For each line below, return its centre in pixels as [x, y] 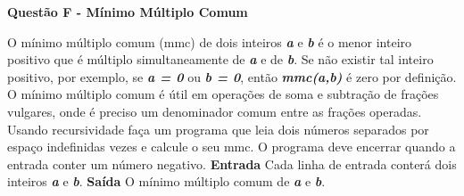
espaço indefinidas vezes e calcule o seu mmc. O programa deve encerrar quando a [232, 147]
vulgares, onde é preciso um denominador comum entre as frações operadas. [215, 111]
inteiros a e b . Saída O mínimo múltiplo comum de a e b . [166, 181]
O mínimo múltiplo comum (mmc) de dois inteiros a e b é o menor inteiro [210, 41]
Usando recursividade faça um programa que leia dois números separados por [218, 129]
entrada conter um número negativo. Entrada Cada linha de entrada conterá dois [232, 163]
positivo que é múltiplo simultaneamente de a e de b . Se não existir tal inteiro [220, 59]
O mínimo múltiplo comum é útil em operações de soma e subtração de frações [223, 94]
